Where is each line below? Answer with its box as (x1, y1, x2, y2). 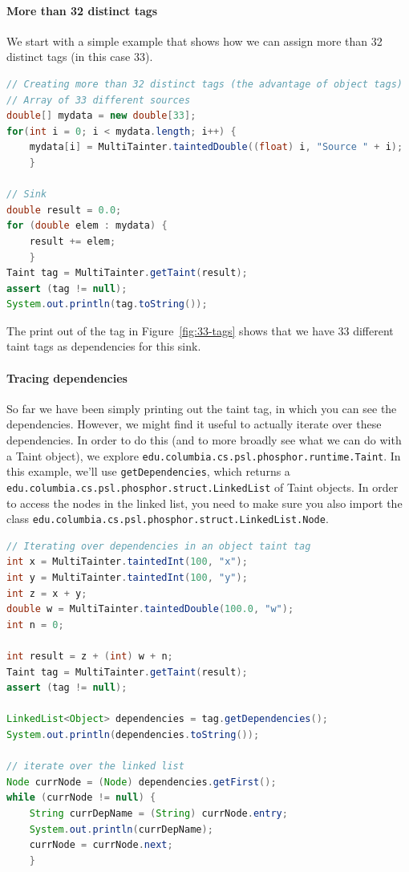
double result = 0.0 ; (6, 204, 122, 216)
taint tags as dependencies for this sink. (6, 338, 201, 355)
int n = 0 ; (6, 619, 64, 631)
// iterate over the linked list (6, 760, 184, 773)
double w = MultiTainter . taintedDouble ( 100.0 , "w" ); (6, 603, 294, 615)
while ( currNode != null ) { (6, 792, 156, 804)
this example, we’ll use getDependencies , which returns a (6, 463, 290, 480)
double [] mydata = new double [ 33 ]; (6, 110, 196, 122)
